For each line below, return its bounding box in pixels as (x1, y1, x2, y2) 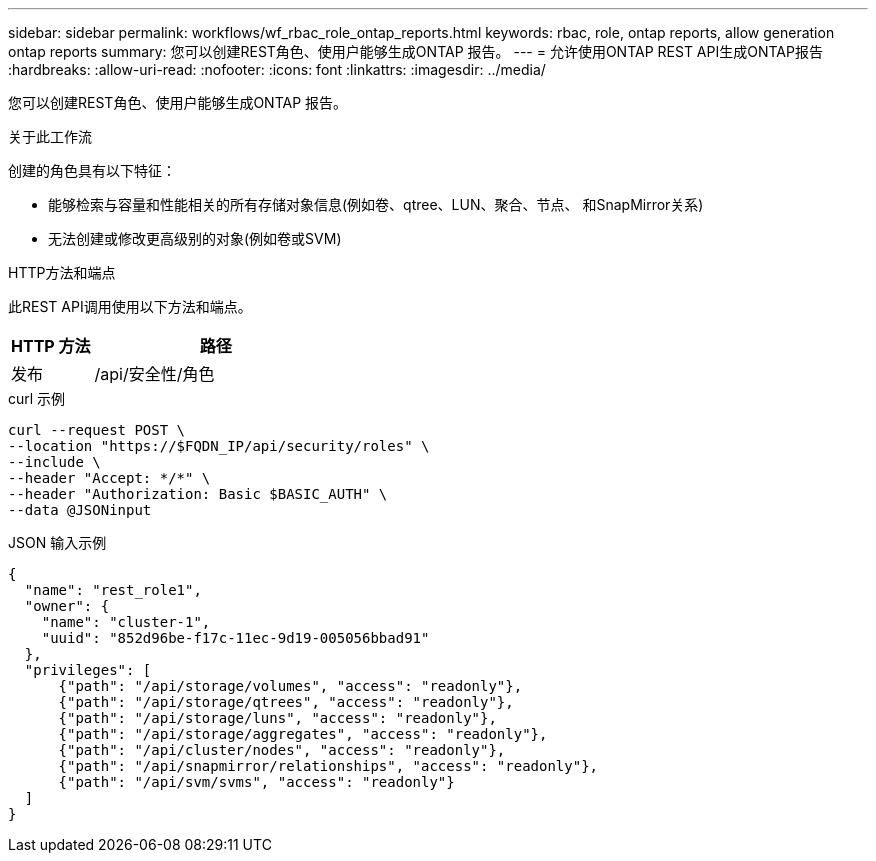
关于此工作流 (8, 128, 92, 145)
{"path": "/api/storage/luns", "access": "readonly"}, (58, 710, 497, 726)
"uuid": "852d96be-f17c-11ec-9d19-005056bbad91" (41, 630, 430, 646)
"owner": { (24, 598, 110, 614)
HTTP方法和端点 (8, 264, 116, 281)
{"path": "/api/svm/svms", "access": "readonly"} (58, 774, 455, 790)
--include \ (8, 454, 101, 470)
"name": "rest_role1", (24, 582, 202, 598)
